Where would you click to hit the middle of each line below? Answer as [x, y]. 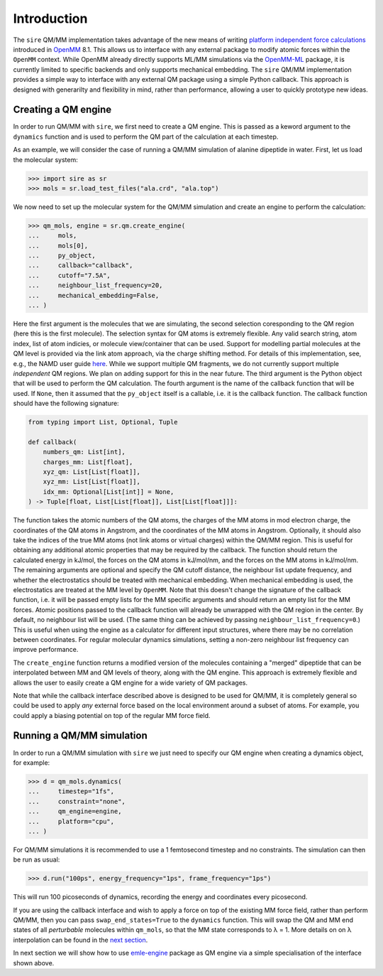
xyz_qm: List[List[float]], [92, 472]
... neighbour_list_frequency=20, [95, 285]
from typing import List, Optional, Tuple [103, 422]
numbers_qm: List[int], [84, 452]
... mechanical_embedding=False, [94, 295]
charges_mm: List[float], [88, 462]
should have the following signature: [66, 403]
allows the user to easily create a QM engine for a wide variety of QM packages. [131, 682]
